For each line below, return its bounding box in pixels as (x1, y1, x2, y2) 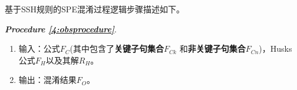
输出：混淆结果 (18, 74, 77, 86)
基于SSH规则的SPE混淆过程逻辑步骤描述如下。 (5, 3, 184, 15)
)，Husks (259, 42, 292, 55)
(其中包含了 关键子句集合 (70, 42, 164, 55)
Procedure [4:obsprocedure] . (5, 22, 117, 35)
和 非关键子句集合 (179, 42, 246, 55)
